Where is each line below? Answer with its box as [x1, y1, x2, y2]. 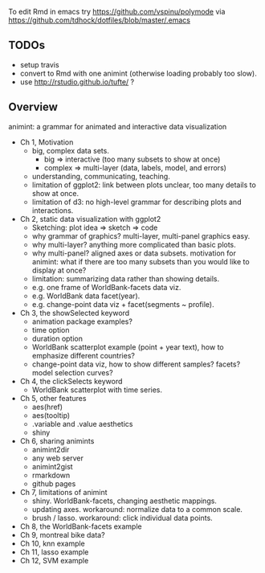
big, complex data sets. [31, 145, 110, 155]
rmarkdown [31, 470, 71, 480]
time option [31, 325, 70, 334]
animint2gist [31, 461, 74, 471]
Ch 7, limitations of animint [19, 487, 108, 497]
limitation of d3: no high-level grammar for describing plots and [31, 197, 242, 207]
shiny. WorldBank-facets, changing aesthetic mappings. [31, 496, 217, 505]
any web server [31, 453, 84, 463]
